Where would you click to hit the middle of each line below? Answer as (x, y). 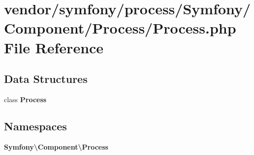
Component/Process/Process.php (120, 28)
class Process (25, 99)
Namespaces (35, 126)
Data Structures (46, 79)
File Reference (54, 47)
